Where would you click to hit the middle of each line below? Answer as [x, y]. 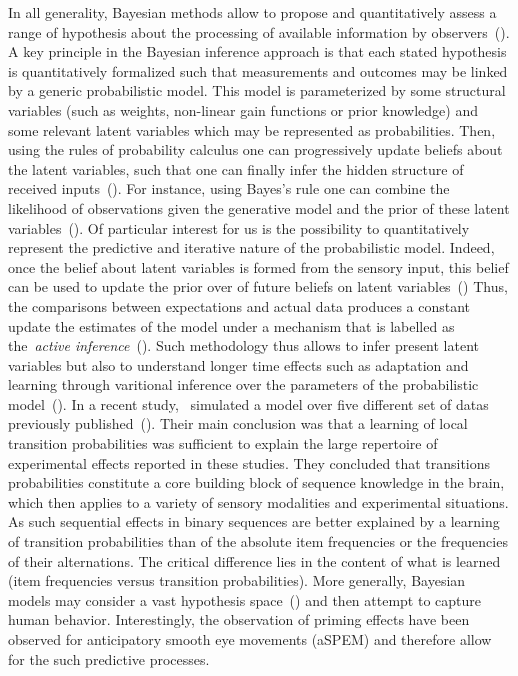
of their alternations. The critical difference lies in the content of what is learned [254, 560]
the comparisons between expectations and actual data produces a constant [239, 305]
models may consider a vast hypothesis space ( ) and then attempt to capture [245, 599]
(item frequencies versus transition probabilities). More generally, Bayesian [237, 580]
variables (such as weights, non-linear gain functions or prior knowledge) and [243, 109]
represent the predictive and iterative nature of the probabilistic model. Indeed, [251, 247]
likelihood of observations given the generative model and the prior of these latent [259, 207]
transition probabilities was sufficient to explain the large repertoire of [223, 443]
